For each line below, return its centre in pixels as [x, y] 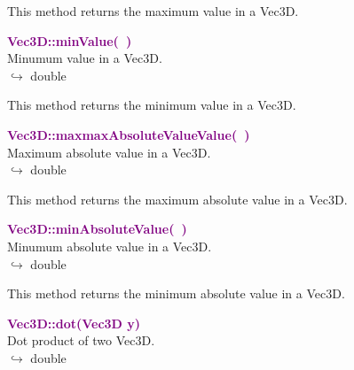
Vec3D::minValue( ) [70, 40]
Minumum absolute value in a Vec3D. [110, 246]
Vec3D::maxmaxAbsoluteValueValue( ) [129, 134]
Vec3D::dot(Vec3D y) [74, 323]
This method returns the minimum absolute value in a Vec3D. [176, 293]
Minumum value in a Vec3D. [85, 58]
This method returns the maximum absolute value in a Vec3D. [177, 199]
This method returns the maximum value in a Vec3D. [153, 11]
